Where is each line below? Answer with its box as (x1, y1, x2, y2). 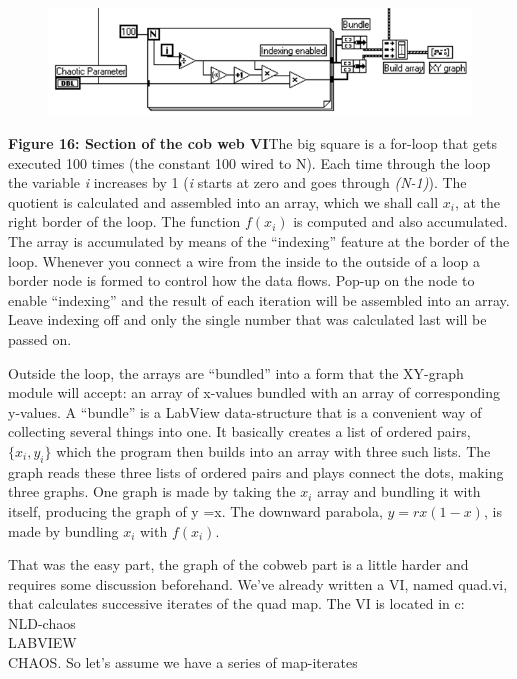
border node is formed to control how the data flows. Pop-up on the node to (8, 270, 475, 291)
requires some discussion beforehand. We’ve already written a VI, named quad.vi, (8, 573, 508, 594)
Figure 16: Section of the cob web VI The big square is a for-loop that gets (8, 133, 497, 154)
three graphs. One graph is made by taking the (8, 481, 296, 502)
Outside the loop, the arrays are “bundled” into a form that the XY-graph (8, 362, 464, 383)
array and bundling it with (317, 481, 481, 502)
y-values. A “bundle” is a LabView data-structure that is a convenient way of (8, 401, 482, 422)
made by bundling (8, 520, 119, 541)
